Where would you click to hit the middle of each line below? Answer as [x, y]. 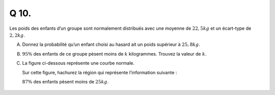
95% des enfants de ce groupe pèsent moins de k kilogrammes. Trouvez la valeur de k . [114, 54]
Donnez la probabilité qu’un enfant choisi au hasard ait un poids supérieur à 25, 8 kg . [111, 44]
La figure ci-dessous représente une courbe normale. [78, 63]
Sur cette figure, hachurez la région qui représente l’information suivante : [100, 72]
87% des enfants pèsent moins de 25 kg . [65, 81]
